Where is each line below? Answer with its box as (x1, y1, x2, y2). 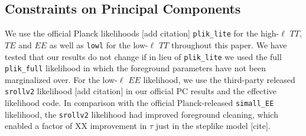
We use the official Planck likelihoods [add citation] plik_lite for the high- (5, 27, 279, 39)
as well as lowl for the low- (49, 38, 148, 51)
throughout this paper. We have (171, 38, 287, 51)
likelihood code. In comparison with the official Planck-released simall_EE (5, 97, 274, 109)
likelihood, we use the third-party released (143, 73, 295, 85)
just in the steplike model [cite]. (155, 120, 271, 132)
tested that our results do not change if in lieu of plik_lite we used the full (5, 50, 282, 62)
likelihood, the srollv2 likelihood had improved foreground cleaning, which (5, 108, 278, 120)
